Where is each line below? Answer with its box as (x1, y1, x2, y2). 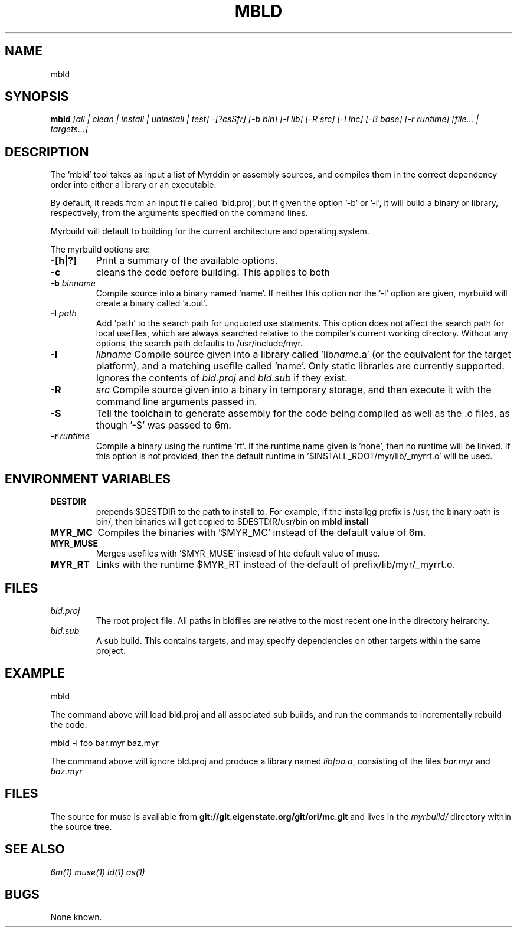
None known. (50, 912, 102, 923)
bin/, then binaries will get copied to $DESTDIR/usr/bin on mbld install (96, 516, 369, 527)
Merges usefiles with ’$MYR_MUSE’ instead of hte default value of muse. (96, 548, 380, 559)
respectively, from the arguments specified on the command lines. (50, 208, 308, 218)
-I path (50, 308, 77, 319)
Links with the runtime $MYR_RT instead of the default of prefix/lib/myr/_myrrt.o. (96, 558, 456, 571)
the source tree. (50, 821, 112, 832)
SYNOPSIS (5, 89, 69, 104)
